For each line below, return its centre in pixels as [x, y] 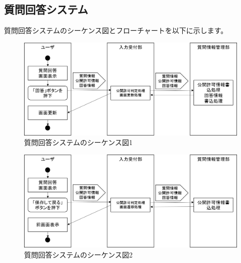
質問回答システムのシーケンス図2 [78, 254]
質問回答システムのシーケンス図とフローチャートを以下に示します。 [116, 30]
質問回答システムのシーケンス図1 [78, 142]
